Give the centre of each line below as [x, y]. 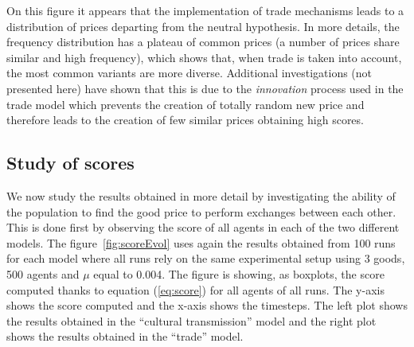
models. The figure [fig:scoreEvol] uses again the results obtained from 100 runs [201, 242]
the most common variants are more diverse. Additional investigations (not [189, 73]
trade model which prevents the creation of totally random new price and [186, 104]
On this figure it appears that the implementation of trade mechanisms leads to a [205, 10]
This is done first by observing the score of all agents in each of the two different [203, 227]
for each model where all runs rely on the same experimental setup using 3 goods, [206, 258]
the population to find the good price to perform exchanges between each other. [201, 211]
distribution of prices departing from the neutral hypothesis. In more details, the [203, 26]
